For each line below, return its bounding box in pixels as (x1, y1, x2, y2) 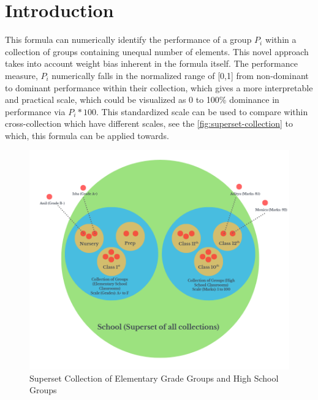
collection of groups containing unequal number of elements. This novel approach (5, 45, 309, 58)
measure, (5, 69, 38, 81)
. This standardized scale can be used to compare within (96, 105, 308, 118)
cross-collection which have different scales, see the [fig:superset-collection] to (5, 117, 293, 130)
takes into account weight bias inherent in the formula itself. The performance (5, 57, 298, 70)
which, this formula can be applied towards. (5, 129, 169, 142)
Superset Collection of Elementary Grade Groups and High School (29, 371, 279, 384)
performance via (5, 105, 66, 118)
